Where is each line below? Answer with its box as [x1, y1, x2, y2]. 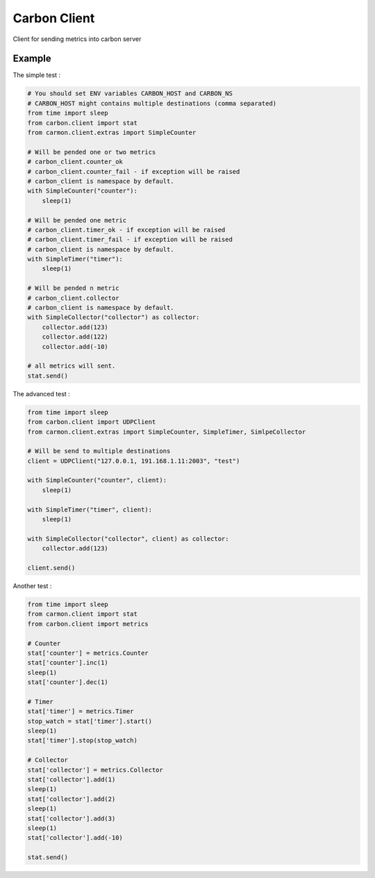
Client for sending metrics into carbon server [12, 35, 142, 43]
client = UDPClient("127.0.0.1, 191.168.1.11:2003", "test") [27, 457, 240, 465]
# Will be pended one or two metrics [27, 148, 156, 156]
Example [12, 53, 51, 65]
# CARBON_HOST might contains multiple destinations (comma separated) [27, 99, 277, 107]
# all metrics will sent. [27, 362, 116, 370]
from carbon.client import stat [27, 119, 138, 127]
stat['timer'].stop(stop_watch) [27, 737, 138, 745]
